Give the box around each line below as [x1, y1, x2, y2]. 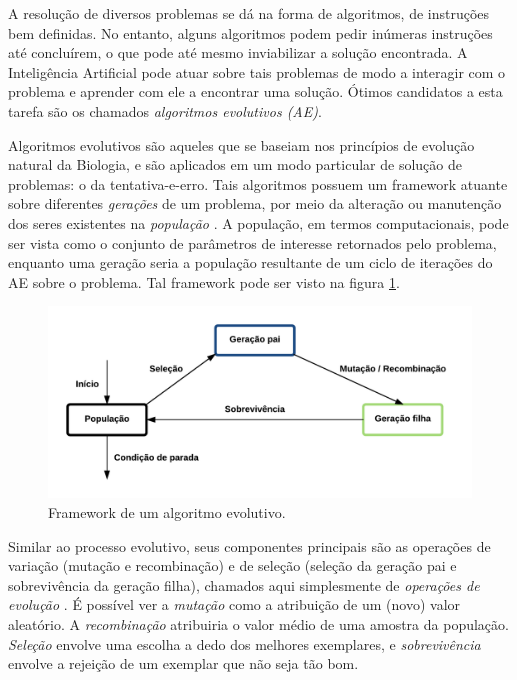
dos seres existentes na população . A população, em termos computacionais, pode [8, 212, 509, 233]
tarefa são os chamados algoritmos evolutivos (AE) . [8, 100, 322, 121]
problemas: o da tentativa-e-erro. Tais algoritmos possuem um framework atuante [8, 173, 508, 194]
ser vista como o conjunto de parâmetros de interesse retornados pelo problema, [8, 232, 497, 253]
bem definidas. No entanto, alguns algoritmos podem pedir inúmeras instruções [8, 22, 493, 43]
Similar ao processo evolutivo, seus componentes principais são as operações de [8, 535, 491, 556]
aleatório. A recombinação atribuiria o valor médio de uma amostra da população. [8, 614, 509, 634]
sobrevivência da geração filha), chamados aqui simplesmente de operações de [8, 574, 480, 595]
